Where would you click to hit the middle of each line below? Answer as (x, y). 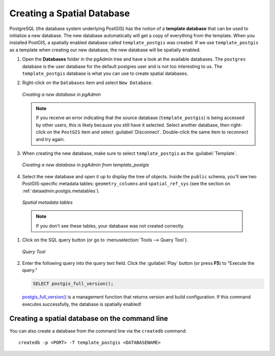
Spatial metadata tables (48, 202)
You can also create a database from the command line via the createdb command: (98, 331)
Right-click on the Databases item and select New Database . (87, 83)
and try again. (50, 139)
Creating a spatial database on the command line (89, 319)
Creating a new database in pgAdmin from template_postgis (86, 165)
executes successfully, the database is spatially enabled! (82, 304)
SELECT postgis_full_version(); (73, 284)
